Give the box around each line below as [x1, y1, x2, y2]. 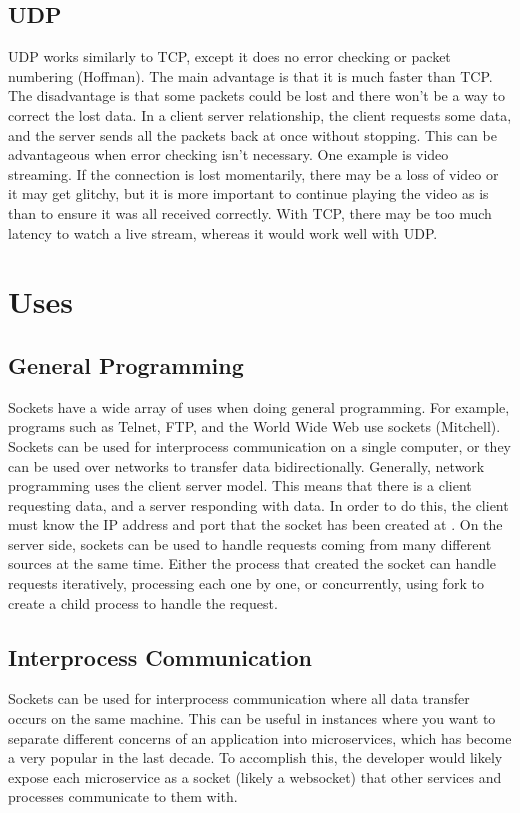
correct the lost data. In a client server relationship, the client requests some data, [8, 104, 512, 125]
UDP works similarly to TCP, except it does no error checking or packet [8, 46, 451, 67]
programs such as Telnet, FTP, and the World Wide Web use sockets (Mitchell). [8, 416, 501, 437]
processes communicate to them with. [8, 786, 238, 807]
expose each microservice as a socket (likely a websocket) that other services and [8, 766, 502, 787]
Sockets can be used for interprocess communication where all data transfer [8, 688, 470, 709]
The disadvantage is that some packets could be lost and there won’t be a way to [8, 85, 505, 106]
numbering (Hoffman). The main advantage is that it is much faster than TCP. [8, 65, 493, 86]
